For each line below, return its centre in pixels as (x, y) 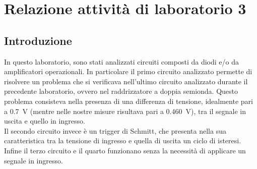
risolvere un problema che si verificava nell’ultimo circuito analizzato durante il (126, 81)
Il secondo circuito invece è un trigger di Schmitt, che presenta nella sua (115, 130)
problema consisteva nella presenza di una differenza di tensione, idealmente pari (128, 101)
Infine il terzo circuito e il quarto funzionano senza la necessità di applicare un (125, 150)
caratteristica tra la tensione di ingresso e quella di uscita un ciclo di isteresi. (123, 140)
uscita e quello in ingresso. (45, 121)
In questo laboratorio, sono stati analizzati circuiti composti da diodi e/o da (121, 61)
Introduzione (38, 40)
